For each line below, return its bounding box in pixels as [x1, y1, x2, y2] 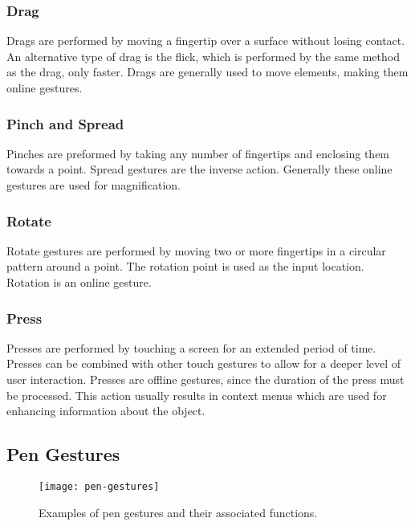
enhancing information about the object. [6, 402, 205, 419]
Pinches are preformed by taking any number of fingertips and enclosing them [6, 145, 390, 161]
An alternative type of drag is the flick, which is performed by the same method [6, 47, 400, 64]
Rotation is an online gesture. [6, 274, 152, 290]
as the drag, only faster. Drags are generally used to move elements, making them [6, 63, 409, 80]
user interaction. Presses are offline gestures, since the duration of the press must [6, 371, 405, 387]
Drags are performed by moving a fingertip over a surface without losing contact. [6, 32, 405, 49]
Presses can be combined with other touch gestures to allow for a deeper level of [6, 355, 401, 372]
